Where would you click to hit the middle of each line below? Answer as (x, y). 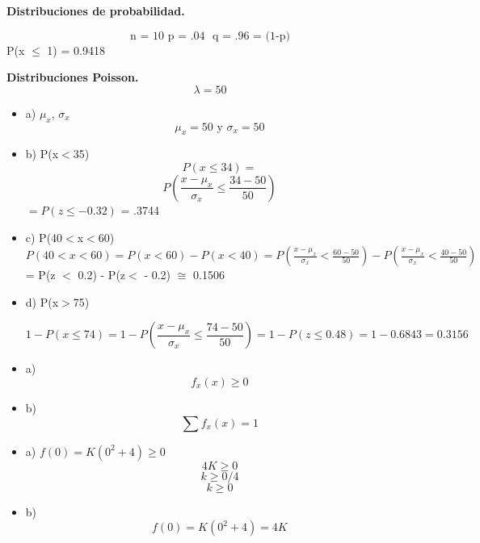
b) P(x (42, 154)
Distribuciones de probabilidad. (96, 10)
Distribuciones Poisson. (73, 77)
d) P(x (42, 301)
